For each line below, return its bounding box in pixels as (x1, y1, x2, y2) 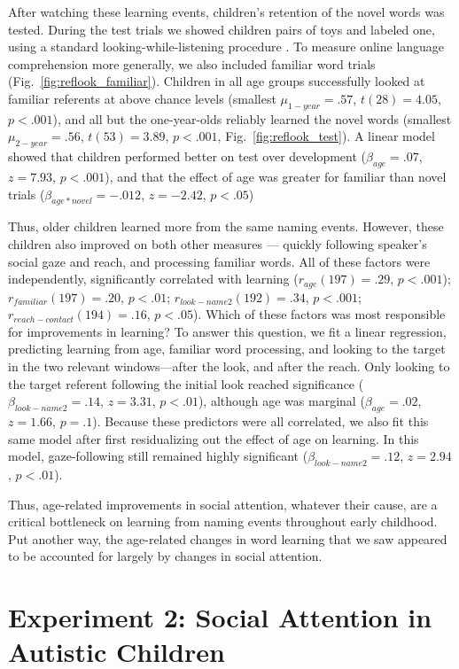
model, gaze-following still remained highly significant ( (8, 447, 308, 465)
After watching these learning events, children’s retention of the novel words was (8, 3, 445, 20)
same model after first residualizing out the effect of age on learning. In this (8, 429, 419, 447)
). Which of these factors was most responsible (192, 305, 446, 323)
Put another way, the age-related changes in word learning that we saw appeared (8, 529, 447, 548)
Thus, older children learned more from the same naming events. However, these (8, 217, 444, 236)
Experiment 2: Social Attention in (8, 599, 432, 635)
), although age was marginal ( (198, 392, 365, 410)
